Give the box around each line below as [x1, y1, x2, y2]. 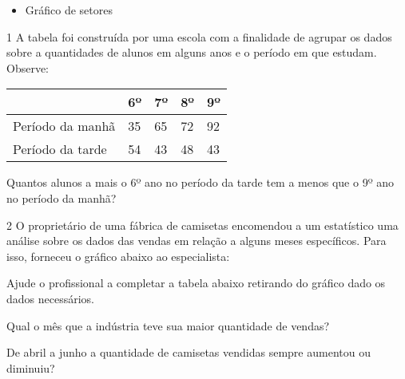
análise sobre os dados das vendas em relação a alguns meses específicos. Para [6, 232, 387, 249]
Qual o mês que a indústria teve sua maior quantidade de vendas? [6, 317, 330, 334]
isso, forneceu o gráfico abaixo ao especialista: [6, 247, 230, 264]
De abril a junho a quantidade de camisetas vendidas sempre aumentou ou [6, 344, 371, 361]
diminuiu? [6, 359, 55, 376]
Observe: [6, 59, 50, 76]
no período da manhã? [6, 189, 117, 206]
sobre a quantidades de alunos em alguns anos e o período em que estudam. [6, 44, 377, 61]
